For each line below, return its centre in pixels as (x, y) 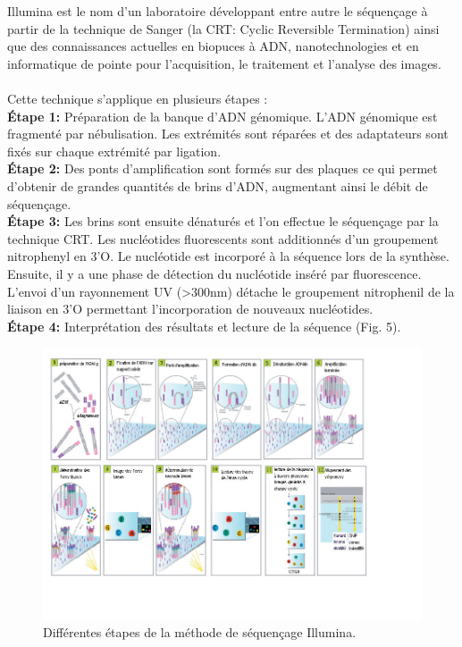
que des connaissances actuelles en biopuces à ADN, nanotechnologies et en (213, 46)
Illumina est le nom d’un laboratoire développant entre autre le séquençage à (218, 11)
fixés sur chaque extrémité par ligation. (114, 151)
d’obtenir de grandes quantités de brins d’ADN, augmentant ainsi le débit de (218, 185)
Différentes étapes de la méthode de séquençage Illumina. (200, 632)
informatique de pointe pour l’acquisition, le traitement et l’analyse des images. (224, 63)
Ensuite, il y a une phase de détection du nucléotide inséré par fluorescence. (214, 273)
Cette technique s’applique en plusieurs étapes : (138, 98)
